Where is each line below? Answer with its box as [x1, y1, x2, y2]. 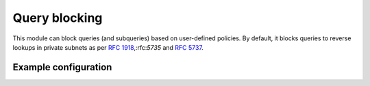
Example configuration [12, 61, 112, 73]
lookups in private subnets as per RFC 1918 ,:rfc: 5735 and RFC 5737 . [12, 43, 203, 51]
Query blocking [12, 10, 103, 25]
